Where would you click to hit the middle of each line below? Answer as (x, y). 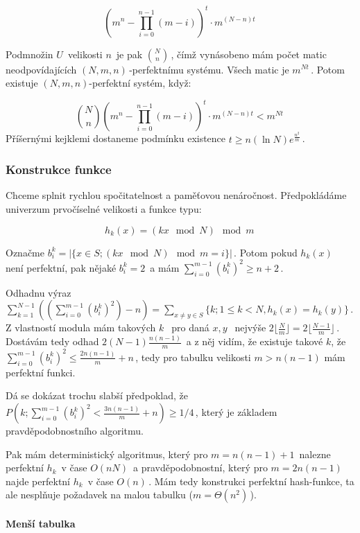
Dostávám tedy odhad (52, 341)
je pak (129, 54)
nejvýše (250, 327)
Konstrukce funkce (59, 169)
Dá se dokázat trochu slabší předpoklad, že (97, 395)
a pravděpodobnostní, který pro (200, 468)
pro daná (190, 327)
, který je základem (236, 412)
